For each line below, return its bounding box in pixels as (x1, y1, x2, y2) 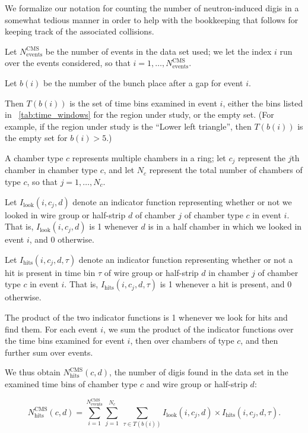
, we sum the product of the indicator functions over (103, 322, 294, 335)
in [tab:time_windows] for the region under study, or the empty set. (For (5, 108, 274, 121)
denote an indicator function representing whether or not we (72, 195, 292, 208)
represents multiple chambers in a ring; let (72, 151, 226, 164)
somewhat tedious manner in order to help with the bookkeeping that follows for (5, 13, 299, 26)
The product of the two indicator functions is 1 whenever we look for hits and (5, 310, 288, 323)
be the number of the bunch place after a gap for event (43, 76, 243, 89)
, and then (240, 334, 278, 347)
